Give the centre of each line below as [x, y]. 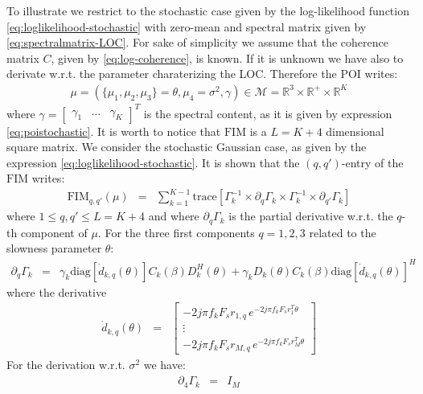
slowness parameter [54, 248]
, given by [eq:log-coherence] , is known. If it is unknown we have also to [227, 57]
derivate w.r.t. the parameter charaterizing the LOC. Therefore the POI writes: [202, 74]
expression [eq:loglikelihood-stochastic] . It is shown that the [153, 162]
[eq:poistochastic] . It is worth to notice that [114, 131]
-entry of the [372, 162]
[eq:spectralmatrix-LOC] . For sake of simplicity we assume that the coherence [197, 42]
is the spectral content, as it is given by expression [268, 113]
